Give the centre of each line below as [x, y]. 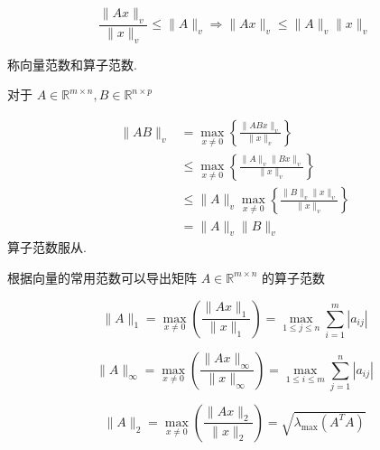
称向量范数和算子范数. [72, 64]
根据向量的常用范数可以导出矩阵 [102, 277]
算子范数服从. [47, 247]
